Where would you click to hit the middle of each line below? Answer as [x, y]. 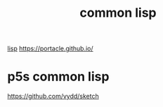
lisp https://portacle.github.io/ [50, 49]
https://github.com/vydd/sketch [53, 97]
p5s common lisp [58, 77]
